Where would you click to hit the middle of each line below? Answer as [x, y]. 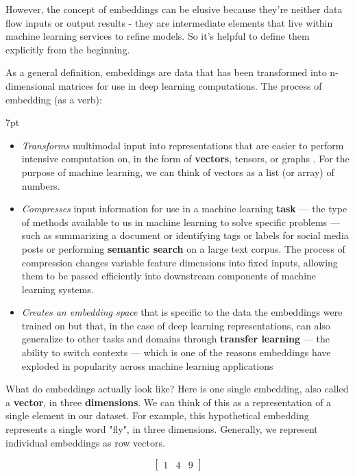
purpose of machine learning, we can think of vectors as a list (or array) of [178, 172]
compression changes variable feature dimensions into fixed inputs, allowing [180, 262]
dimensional [30, 85]
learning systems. [58, 289]
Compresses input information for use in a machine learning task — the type [184, 209]
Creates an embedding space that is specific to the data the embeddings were [182, 312]
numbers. [41, 185]
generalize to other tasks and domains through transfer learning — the [175, 339]
